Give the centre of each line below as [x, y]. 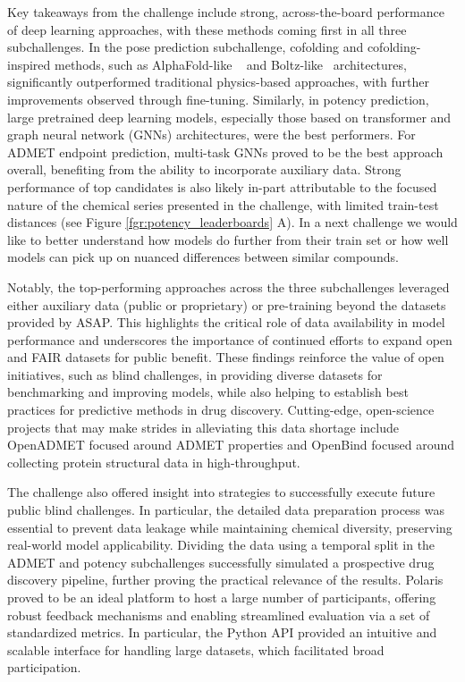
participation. [44, 667]
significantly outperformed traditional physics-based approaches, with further [219, 82]
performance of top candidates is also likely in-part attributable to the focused [222, 186]
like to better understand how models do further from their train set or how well [228, 239]
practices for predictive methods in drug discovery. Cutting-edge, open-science [221, 410]
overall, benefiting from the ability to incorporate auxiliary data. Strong [204, 169]
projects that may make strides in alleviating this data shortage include [203, 427]
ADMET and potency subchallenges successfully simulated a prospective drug [221, 562]
